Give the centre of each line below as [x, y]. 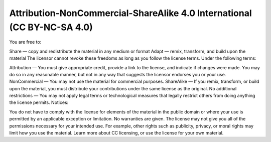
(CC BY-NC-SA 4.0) [51, 27]
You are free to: [25, 42]
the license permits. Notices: [39, 102]
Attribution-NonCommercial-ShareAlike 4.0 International [130, 13]
